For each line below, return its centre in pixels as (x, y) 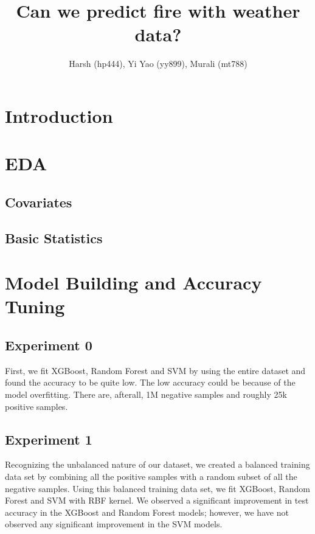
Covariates (39, 202)
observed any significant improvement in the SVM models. (114, 524)
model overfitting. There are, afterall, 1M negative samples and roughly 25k (146, 394)
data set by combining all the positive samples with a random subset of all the (151, 476)
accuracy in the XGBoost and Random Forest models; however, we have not (147, 512)
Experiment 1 (49, 439)
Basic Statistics (54, 238)
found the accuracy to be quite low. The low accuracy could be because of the (150, 382)
